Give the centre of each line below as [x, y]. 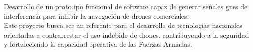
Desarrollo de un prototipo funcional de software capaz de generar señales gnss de [126, 6]
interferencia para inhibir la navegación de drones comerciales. [97, 16]
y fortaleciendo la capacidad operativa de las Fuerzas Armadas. [98, 44]
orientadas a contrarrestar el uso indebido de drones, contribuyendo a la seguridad [126, 34]
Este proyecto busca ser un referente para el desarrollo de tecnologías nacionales [123, 25]
